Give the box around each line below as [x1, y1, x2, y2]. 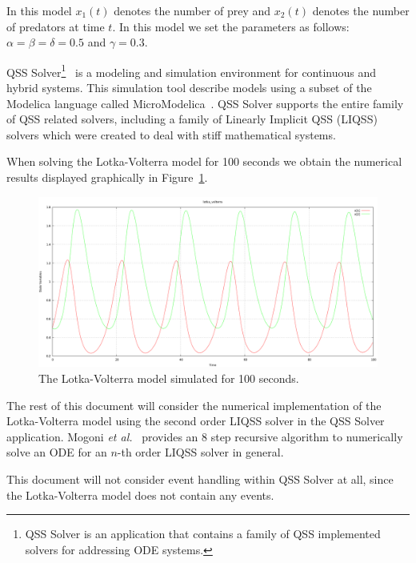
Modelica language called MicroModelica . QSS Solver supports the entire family [6, 95, 404, 111]
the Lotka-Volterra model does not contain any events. [6, 486, 274, 503]
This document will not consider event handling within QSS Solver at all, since [6, 470, 394, 487]
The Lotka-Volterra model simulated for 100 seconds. [38, 370, 299, 387]
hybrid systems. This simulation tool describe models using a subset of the [6, 79, 372, 96]
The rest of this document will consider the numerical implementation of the [6, 396, 382, 413]
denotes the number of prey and [114, 2, 271, 18]
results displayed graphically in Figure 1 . [6, 169, 208, 185]
